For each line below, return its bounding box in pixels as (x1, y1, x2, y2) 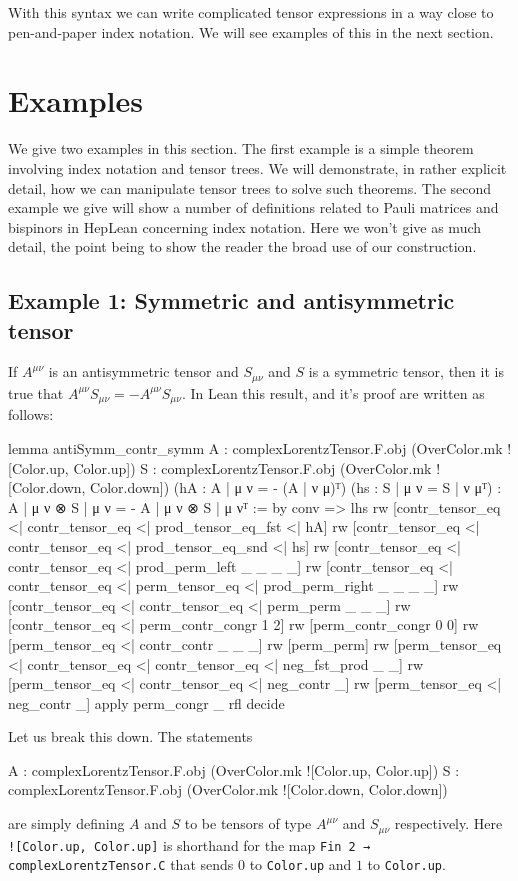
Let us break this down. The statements (8, 726, 253, 747)
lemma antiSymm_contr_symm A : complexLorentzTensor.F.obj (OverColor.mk (8, 437, 503, 458)
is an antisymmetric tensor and (48, 361, 239, 382)
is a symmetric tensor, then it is (308, 361, 504, 382)
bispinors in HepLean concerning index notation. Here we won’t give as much (8, 216, 482, 237)
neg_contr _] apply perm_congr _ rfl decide (8, 692, 285, 713)
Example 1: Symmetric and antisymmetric (8, 285, 455, 316)
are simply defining (8, 813, 125, 834)
